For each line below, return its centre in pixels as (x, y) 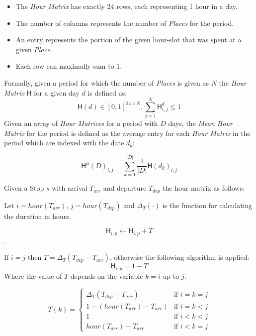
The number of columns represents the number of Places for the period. (125, 23)
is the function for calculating (207, 205)
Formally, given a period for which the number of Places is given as (106, 82)
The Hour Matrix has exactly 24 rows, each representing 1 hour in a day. (127, 6)
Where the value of (33, 276)
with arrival (70, 188)
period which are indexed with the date (64, 143)
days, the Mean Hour (200, 123)
